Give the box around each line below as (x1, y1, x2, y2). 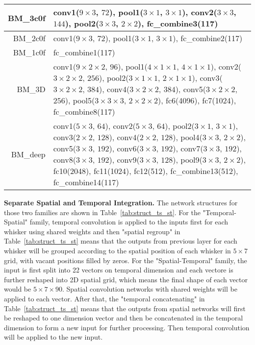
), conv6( (109, 143, 140, 154)
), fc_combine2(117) (173, 32, 243, 44)
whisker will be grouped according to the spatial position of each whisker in (4, 245, 231, 255)
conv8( (53, 154, 76, 165)
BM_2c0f (13, 32, 46, 44)
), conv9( (109, 154, 140, 165)
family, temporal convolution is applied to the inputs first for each (29, 217, 229, 227)
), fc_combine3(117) (138, 18, 218, 29)
